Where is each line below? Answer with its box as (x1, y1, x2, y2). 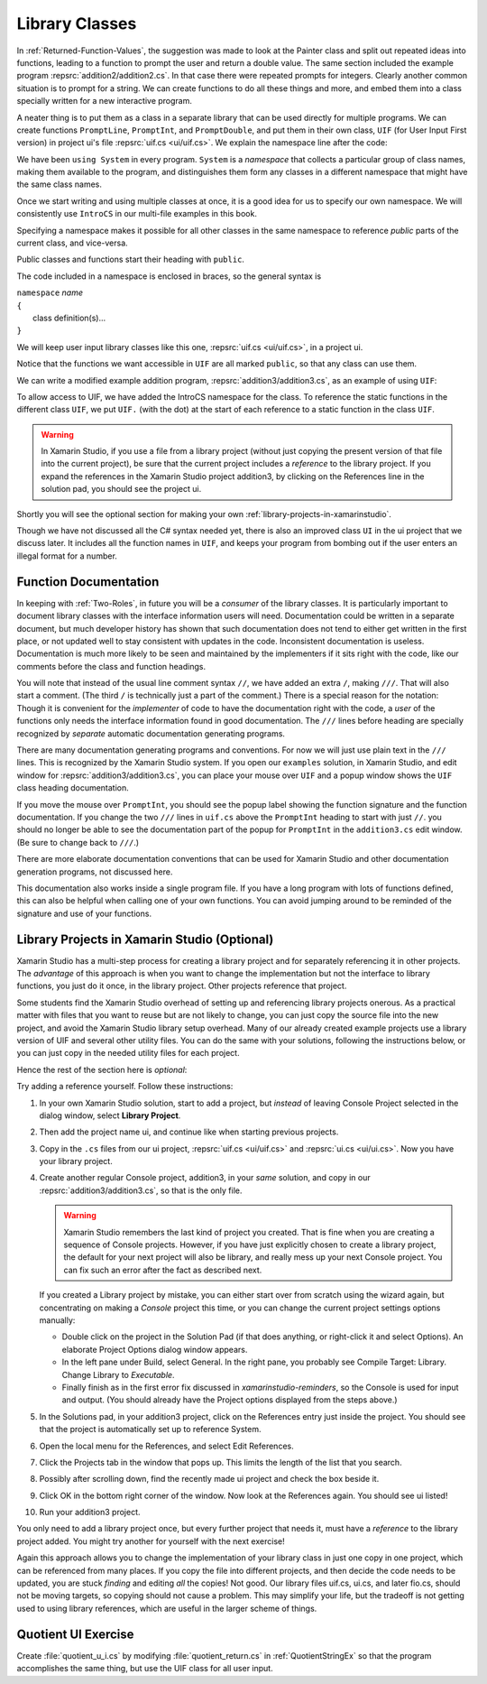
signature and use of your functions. (16, 908, 152, 919)
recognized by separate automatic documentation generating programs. (16, 727, 286, 739)
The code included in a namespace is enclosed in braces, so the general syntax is (16, 271, 322, 282)
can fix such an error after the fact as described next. (63, 1264, 262, 1275)
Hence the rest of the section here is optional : (16, 1064, 188, 1075)
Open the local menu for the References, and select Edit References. (39, 1440, 294, 1451)
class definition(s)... (32, 312, 106, 323)
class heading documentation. (16, 782, 130, 793)
